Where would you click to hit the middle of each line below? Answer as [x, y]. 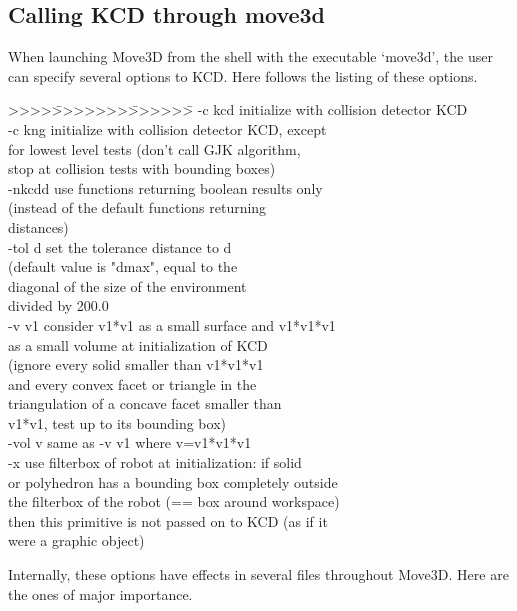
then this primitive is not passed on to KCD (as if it [168, 520]
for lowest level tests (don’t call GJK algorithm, [154, 148]
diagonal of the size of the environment [127, 285]
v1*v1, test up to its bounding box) [117, 422]
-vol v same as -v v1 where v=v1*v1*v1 [130, 442]
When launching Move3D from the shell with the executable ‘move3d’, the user [250, 56]
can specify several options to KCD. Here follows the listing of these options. [243, 75]
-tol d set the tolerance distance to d [120, 246]
